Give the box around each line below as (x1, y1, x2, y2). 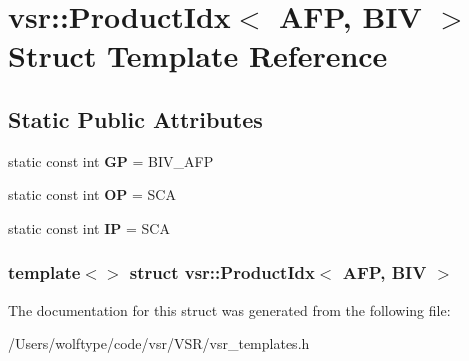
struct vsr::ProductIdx (129, 260, 315, 285)
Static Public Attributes (8, 103, 263, 134)
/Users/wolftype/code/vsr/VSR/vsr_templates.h (8, 333, 310, 354)
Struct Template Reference (8, 35, 388, 76)
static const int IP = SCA (8, 217, 170, 238)
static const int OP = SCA (8, 184, 176, 205)
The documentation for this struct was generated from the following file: (8, 299, 451, 320)
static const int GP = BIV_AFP (8, 150, 214, 171)
